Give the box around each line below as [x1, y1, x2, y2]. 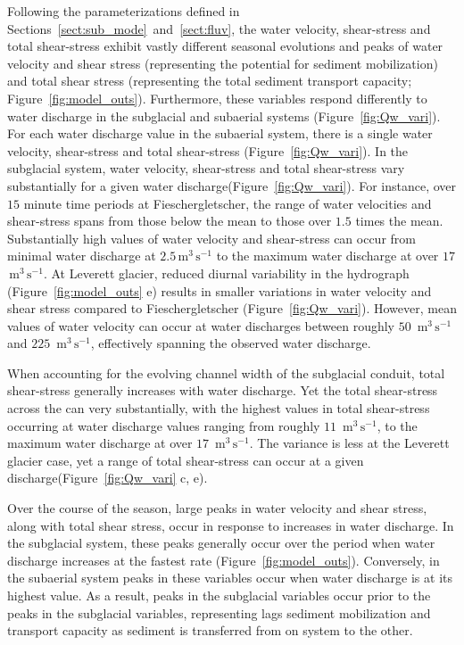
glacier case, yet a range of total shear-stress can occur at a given [7, 451, 364, 469]
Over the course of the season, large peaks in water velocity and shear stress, [7, 499, 427, 517]
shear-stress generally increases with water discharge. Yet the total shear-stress [7, 381, 438, 400]
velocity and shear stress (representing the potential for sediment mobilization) [7, 54, 438, 72]
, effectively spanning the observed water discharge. [90, 334, 371, 352]
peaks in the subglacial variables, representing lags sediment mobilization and [7, 603, 431, 622]
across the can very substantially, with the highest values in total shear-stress [7, 399, 430, 418]
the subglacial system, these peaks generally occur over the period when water [7, 533, 435, 552]
